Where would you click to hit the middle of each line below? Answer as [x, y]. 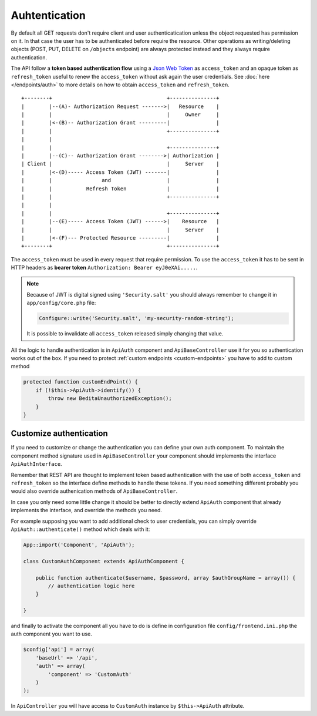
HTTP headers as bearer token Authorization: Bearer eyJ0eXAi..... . [104, 268]
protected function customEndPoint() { [80, 382]
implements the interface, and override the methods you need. [87, 510]
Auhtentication [48, 15]
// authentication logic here [91, 586]
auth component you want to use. [51, 634]
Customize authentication [59, 434]
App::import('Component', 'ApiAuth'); [79, 544]
